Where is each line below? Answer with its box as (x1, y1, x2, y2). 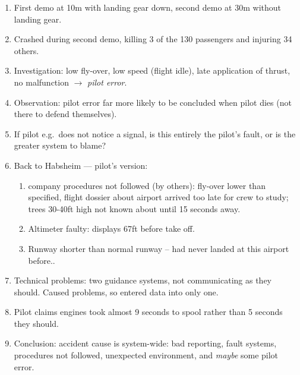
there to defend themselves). (14, 108, 117, 120)
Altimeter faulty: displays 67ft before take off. (28, 222, 195, 235)
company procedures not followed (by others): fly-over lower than (28, 179, 266, 191)
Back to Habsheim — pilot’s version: (14, 159, 148, 171)
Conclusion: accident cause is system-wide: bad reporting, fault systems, (14, 337, 277, 349)
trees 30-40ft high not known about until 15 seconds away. (28, 202, 241, 215)
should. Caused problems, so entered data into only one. (14, 285, 219, 298)
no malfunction (14, 75, 69, 88)
